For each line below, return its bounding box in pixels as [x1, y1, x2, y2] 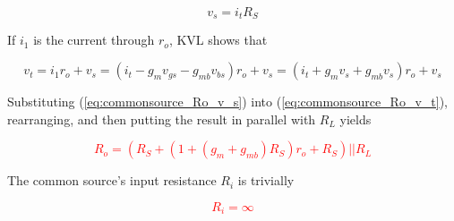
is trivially [237, 171, 295, 190]
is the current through [33, 30, 155, 49]
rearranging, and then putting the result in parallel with [7, 109, 316, 128]
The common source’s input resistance [7, 171, 217, 190]
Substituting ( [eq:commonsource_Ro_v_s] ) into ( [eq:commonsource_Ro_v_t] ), [7, 92, 448, 111]
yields [339, 109, 372, 128]
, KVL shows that [168, 30, 268, 49]
